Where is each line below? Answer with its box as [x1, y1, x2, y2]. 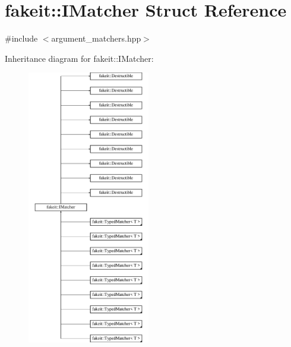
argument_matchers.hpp [51, 32, 141, 45]
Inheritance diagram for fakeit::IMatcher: [5, 52, 154, 64]
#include [5, 32, 38, 45]
